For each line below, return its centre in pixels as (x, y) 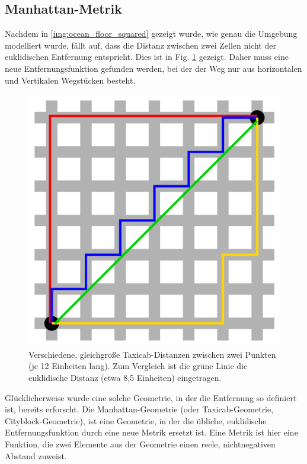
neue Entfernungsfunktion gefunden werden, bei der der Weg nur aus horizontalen (153, 68)
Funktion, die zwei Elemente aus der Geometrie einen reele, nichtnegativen (140, 444)
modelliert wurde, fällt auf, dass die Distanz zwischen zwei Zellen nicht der (140, 45)
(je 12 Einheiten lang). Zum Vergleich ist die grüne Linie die (138, 366)
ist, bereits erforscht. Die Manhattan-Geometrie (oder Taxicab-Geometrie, (139, 409)
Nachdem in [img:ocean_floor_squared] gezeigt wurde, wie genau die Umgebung (151, 34)
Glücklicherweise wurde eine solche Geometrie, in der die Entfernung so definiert (151, 397)
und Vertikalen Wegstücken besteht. (70, 80)
